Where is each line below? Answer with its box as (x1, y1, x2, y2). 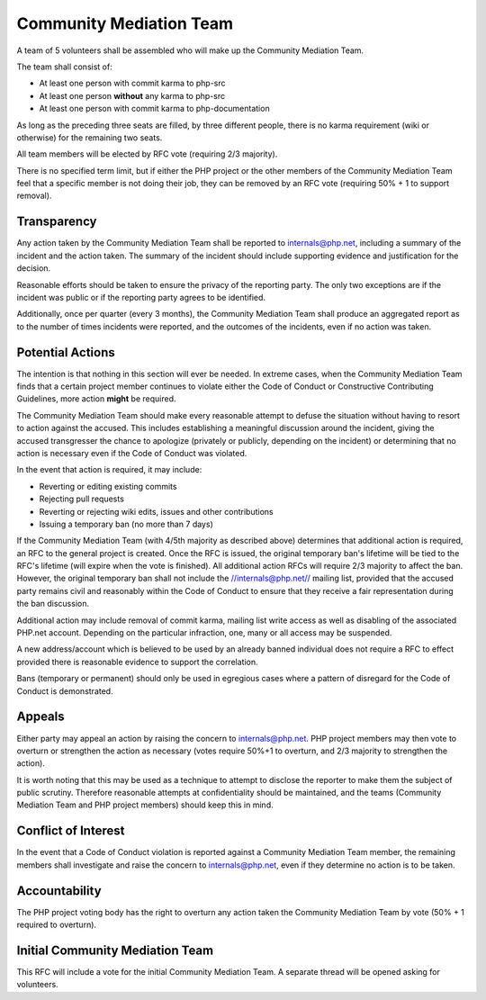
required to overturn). (16, 919, 97, 931)
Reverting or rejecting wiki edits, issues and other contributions (39, 506, 274, 517)
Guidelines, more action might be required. (16, 393, 176, 404)
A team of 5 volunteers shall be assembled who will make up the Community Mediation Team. (16, 45, 364, 56)
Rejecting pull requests (39, 493, 125, 504)
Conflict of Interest (16, 824, 125, 839)
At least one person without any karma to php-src (39, 90, 225, 101)
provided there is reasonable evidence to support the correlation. (16, 656, 258, 667)
